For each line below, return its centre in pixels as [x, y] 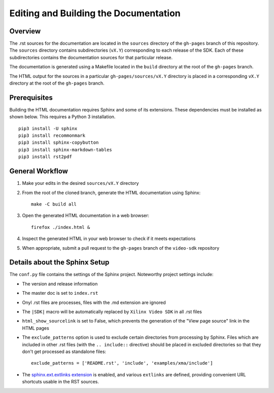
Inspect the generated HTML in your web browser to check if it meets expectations [109, 239]
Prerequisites [31, 97]
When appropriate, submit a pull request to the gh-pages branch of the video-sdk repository [121, 248]
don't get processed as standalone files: [64, 351]
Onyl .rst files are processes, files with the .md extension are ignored [94, 302]
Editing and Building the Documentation [95, 13]
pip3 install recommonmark [52, 136]
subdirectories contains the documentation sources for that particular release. [91, 57]
